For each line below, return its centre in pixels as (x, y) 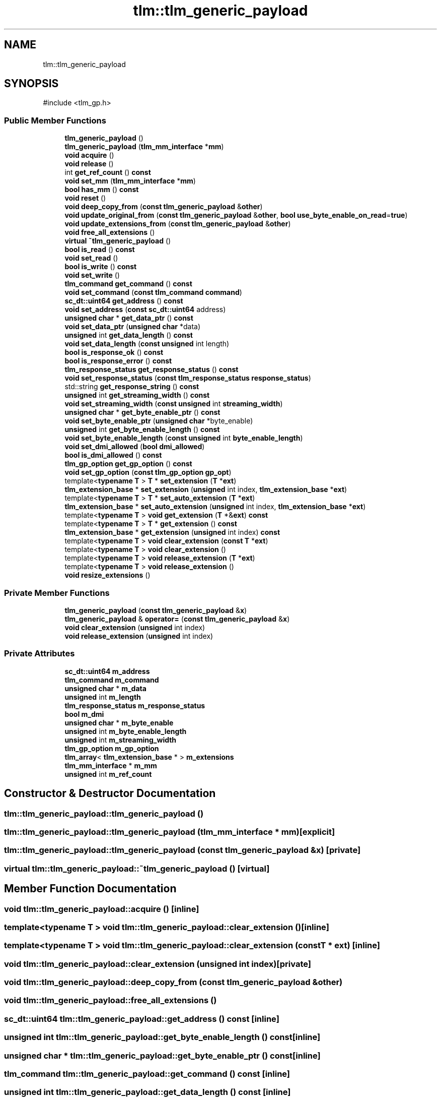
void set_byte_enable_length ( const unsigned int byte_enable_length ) (184, 438)
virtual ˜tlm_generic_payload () (118, 241)
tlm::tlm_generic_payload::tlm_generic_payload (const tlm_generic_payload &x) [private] (182, 850)
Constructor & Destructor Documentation (110, 793)
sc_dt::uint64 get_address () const (124, 301)
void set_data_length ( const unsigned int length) (147, 344)
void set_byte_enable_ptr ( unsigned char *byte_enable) (159, 421)
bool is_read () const (100, 250)
